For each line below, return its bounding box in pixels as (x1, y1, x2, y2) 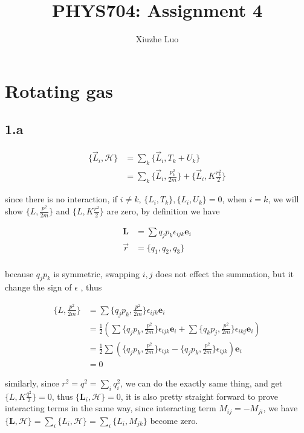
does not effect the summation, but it (155, 267, 294, 280)
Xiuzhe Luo (135, 33, 179, 45)
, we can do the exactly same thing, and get (120, 376, 283, 389)
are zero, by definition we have (106, 204, 220, 217)
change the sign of (5, 281, 72, 293)
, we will (268, 193, 299, 205)
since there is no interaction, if (5, 193, 118, 205)
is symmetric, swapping (53, 267, 140, 280)
